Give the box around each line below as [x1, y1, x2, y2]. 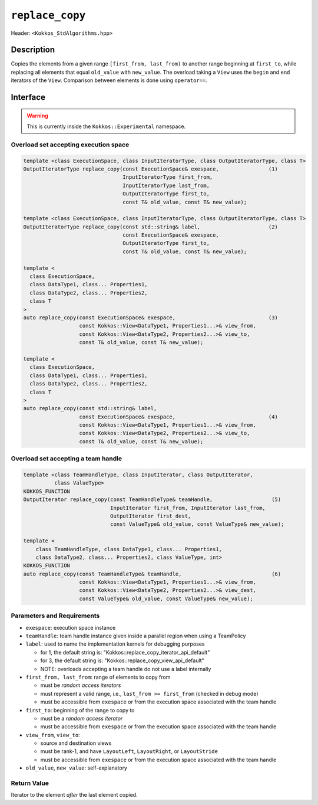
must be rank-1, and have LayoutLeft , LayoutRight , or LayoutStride [40, 748, 218, 755]
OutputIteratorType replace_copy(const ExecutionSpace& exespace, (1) [23, 165, 278, 172]
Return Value [11, 779, 49, 787]
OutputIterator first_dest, [110, 512, 191, 519]
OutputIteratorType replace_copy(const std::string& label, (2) [23, 223, 278, 230]
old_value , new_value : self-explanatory [25, 764, 128, 771]
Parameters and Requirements [11, 611, 100, 620]
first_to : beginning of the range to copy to [25, 706, 135, 714]
